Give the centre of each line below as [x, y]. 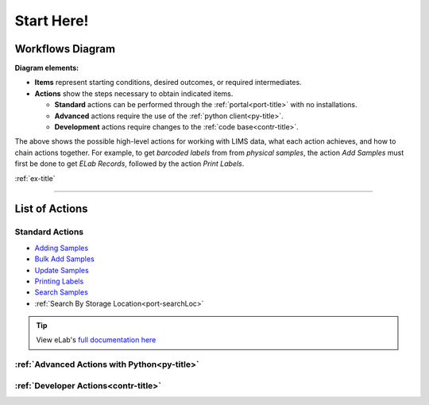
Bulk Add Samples [64, 259]
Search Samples [62, 292]
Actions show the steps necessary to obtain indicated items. [134, 93]
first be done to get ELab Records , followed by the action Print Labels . [129, 164]
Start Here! [52, 21]
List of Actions [51, 209]
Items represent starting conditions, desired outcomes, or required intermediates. [168, 83]
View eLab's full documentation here [96, 340]
